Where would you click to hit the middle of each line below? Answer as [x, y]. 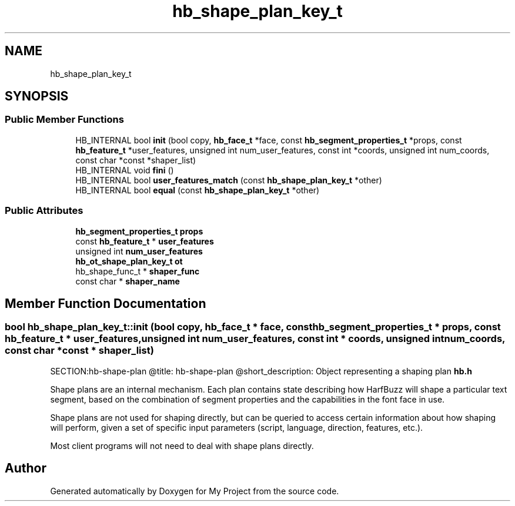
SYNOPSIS [37, 96]
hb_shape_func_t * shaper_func [138, 271]
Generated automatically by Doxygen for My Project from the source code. [195, 491]
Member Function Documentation [106, 303]
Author [26, 468]
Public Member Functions [64, 120]
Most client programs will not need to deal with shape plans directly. [182, 445]
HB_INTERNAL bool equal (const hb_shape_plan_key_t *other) [198, 190]
